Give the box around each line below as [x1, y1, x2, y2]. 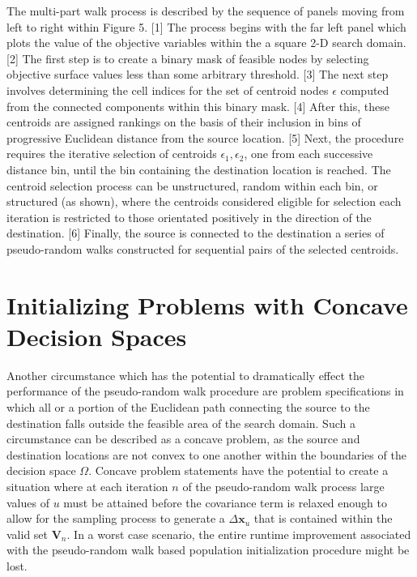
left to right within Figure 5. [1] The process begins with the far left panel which [6, 18, 406, 35]
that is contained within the [253, 510, 393, 527]
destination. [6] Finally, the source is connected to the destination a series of [6, 224, 385, 241]
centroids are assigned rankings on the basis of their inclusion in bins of [6, 113, 361, 130]
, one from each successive [244, 145, 373, 162]
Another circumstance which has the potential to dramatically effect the [6, 366, 365, 383]
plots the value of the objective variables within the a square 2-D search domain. [6, 34, 406, 51]
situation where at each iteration [6, 477, 168, 494]
